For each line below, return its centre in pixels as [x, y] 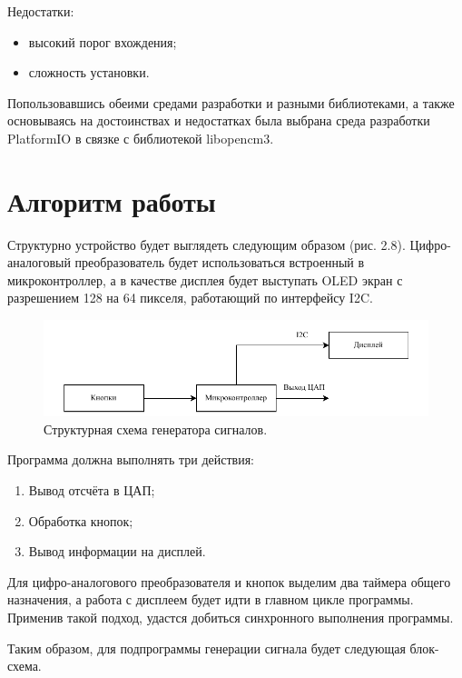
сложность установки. [89, 72]
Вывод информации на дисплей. [117, 551]
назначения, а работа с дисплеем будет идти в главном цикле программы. [211, 599]
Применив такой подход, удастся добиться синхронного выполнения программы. [231, 617]
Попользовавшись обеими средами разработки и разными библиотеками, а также [231, 102]
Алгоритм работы [112, 200]
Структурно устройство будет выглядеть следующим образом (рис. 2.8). [206, 244]
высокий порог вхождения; [103, 41]
